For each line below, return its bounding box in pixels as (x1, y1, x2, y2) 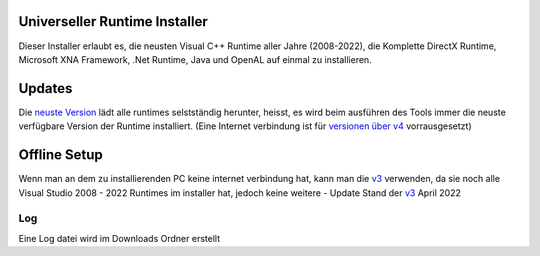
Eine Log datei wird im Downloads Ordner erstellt (18, 232, 220, 244)
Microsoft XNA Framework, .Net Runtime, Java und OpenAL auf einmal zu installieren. (18, 53, 372, 65)
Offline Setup (18, 146, 104, 164)
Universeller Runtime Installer (18, 13, 209, 30)
